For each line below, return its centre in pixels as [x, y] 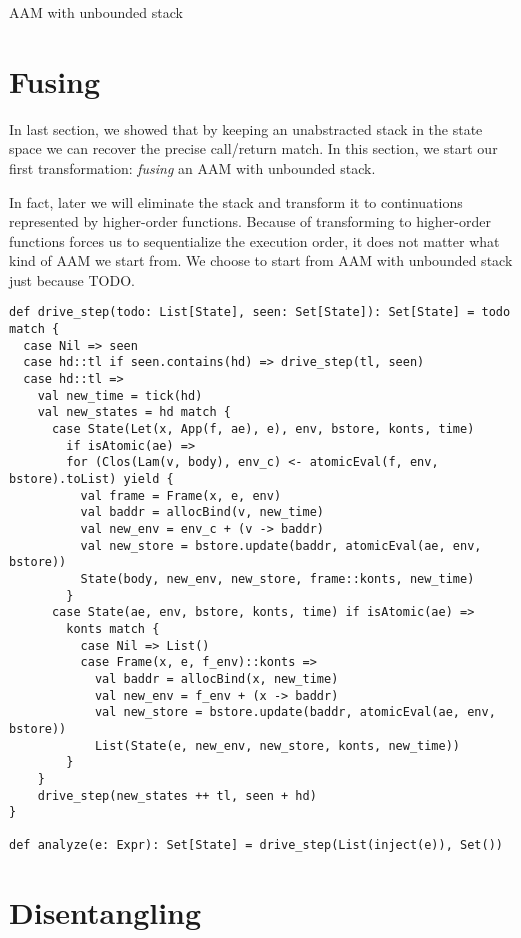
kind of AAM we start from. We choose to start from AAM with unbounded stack [261, 260]
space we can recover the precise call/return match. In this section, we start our [253, 148]
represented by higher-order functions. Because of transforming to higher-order [250, 221]
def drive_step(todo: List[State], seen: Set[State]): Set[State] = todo [260, 312]
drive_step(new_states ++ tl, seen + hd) [177, 795]
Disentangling [105, 912]
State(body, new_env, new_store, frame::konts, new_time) [277, 578]
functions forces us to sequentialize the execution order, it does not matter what [254, 240]
